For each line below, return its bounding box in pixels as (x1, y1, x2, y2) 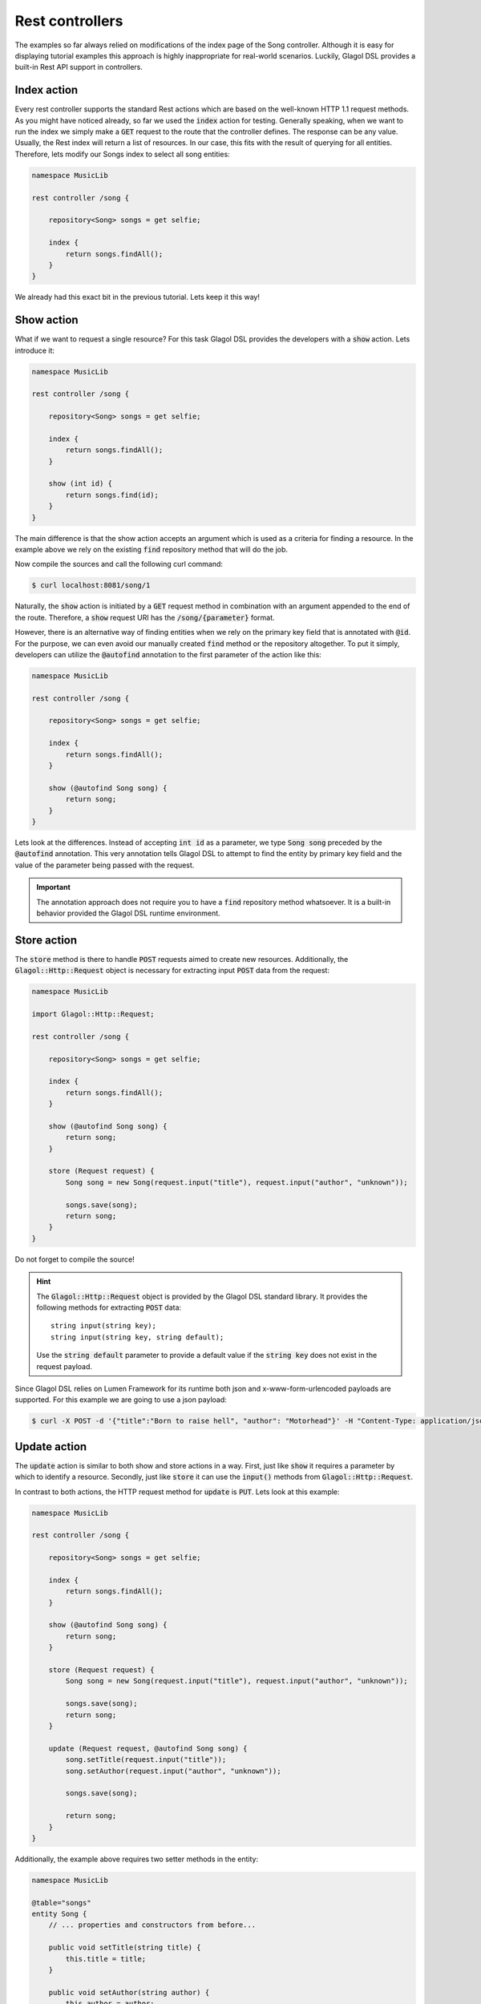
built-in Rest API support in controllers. (14, 63, 143, 72)
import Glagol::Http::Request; (31, 1010, 156, 1018)
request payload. (36, 1361, 92, 1371)
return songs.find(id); (65, 490, 160, 499)
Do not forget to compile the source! (14, 1255, 135, 1264)
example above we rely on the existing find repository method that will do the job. (14, 545, 289, 555)
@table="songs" (31, 1898, 91, 1907)
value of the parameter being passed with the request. (14, 860, 195, 870)
